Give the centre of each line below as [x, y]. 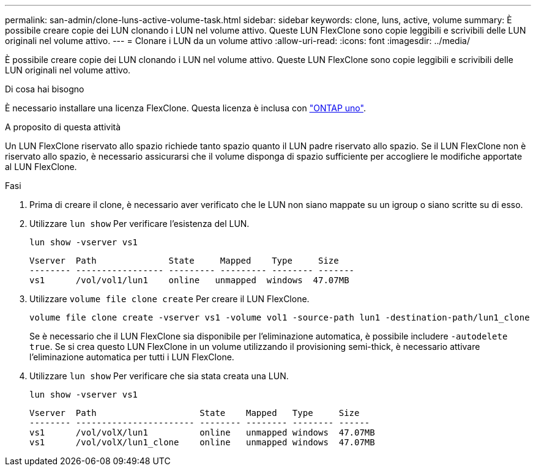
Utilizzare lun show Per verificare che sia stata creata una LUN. [159, 376]
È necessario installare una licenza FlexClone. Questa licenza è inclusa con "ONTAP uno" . [185, 108]
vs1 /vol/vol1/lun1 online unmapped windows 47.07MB [189, 280]
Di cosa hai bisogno [45, 89]
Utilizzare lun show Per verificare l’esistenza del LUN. [140, 224]
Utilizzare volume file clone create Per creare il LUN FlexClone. [169, 299]
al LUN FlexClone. [41, 167]
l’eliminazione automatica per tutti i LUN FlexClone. [132, 357]
